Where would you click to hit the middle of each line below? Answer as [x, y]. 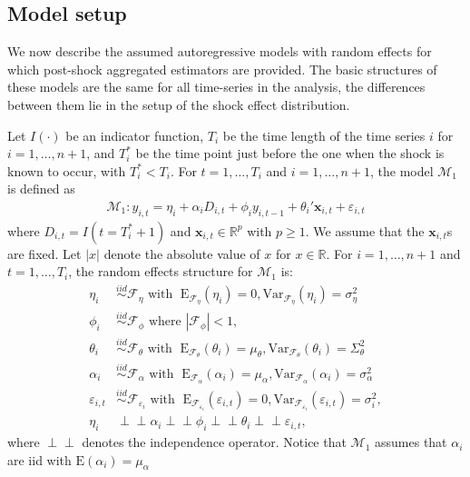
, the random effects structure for [161, 271]
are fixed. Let [44, 253]
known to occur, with [67, 170]
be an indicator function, [135, 135]
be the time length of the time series [324, 135]
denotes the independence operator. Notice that [214, 442]
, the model [401, 170]
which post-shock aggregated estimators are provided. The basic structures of [222, 69]
